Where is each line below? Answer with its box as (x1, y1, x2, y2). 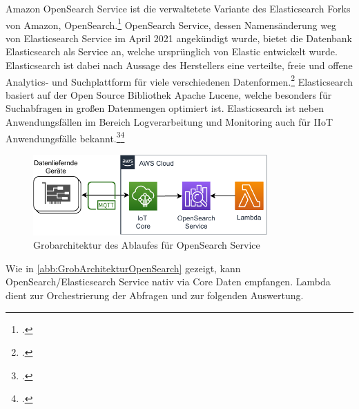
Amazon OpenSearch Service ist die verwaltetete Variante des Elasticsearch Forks (6, 1, 351, 15)
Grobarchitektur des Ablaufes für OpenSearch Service (33, 238, 260, 252)
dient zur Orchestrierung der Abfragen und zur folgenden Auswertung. (6, 287, 304, 302)
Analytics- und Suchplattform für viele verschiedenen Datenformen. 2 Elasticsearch (6, 72, 353, 88)
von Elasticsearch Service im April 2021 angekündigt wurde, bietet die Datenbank (6, 30, 352, 45)
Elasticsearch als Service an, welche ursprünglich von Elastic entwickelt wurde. (6, 44, 338, 59)
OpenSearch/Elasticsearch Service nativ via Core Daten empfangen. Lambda (6, 274, 331, 289)
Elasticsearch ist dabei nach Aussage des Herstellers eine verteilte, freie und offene (6, 58, 353, 73)
